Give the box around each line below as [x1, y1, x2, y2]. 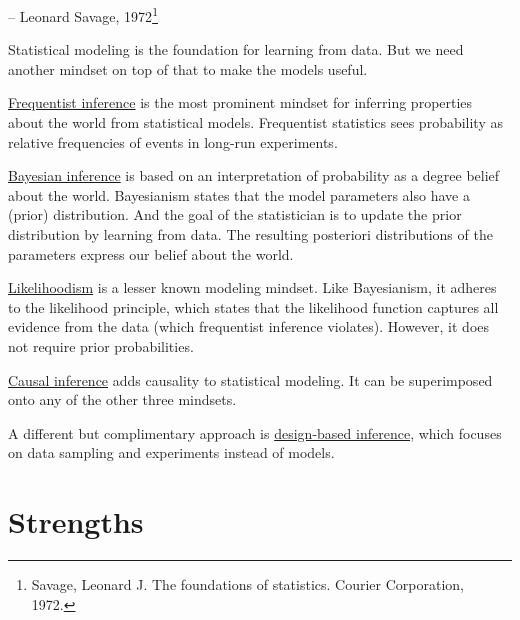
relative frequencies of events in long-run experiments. [8, 131, 338, 152]
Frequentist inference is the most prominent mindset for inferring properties [8, 92, 473, 113]
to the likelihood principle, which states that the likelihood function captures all [8, 296, 499, 317]
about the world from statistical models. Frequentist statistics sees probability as [8, 112, 503, 133]
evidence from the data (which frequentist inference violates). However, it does [8, 316, 490, 337]
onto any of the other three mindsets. [8, 389, 237, 410]
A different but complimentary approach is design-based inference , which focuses [8, 422, 502, 443]
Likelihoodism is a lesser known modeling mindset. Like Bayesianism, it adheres [8, 277, 497, 298]
